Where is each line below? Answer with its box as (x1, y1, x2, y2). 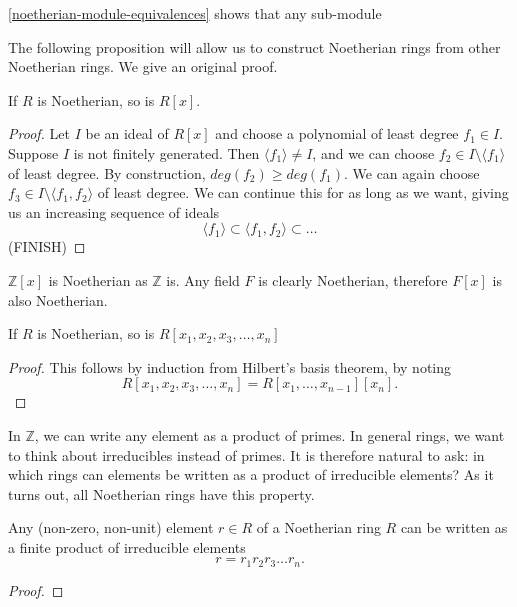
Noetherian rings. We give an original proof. (8, 56, 278, 77)
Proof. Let (8, 123, 70, 144)
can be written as (400, 517, 508, 538)
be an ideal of (85, 123, 169, 144)
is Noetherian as (48, 269, 148, 290)
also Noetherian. (8, 289, 108, 310)
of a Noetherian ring (256, 517, 381, 538)
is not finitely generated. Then (73, 142, 260, 163)
